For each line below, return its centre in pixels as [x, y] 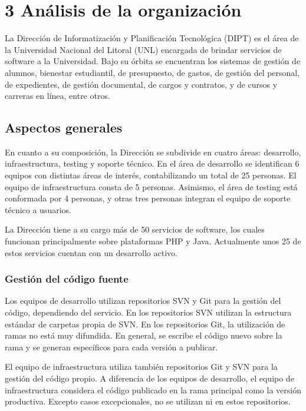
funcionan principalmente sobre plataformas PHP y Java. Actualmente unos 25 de [153, 241]
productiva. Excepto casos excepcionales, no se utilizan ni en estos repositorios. [148, 401]
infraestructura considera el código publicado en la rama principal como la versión [153, 390]
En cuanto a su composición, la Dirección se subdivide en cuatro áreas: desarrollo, [153, 152]
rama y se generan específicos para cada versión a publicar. [111, 347]
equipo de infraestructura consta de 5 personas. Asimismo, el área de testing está [151, 186]
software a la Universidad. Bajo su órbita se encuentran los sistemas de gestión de [153, 61]
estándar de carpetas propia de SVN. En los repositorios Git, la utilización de [145, 324]
